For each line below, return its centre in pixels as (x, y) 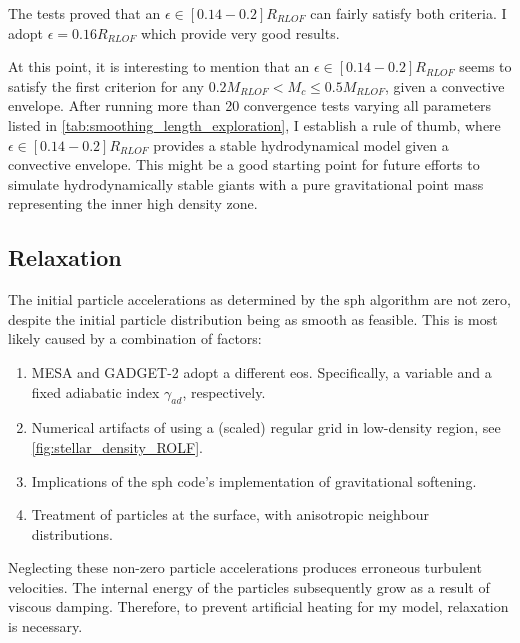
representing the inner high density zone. (133, 203)
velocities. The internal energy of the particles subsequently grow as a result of (249, 586)
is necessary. (45, 626)
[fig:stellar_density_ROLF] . (117, 446)
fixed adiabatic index (95, 391)
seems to (485, 66)
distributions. (72, 533)
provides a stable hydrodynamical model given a (301, 144)
